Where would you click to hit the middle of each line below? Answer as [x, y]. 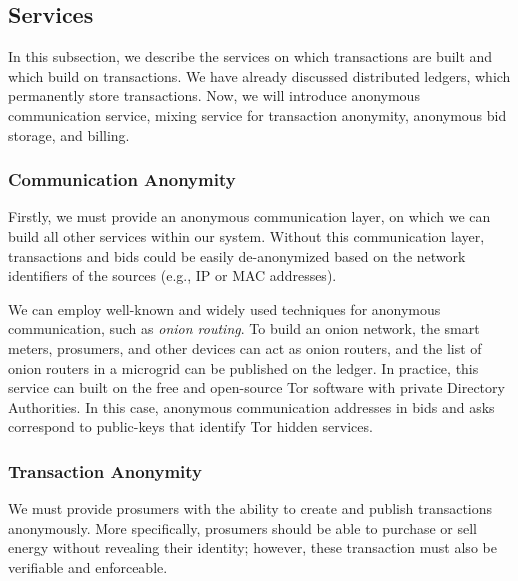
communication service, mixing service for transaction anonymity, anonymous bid [257, 114]
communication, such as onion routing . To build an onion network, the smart [244, 328]
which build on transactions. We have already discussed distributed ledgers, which [259, 75]
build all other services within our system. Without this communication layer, [246, 235]
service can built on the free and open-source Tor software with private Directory [256, 387]
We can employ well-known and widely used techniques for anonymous [224, 308]
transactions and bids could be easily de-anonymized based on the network [237, 255]
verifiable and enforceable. [88, 566]
